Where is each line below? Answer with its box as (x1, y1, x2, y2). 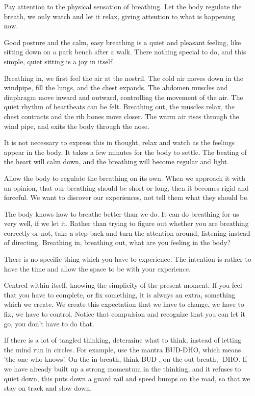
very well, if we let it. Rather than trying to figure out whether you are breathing (4, 218, 249, 228)
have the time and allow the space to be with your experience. (4, 263, 191, 273)
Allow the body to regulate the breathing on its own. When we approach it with (4, 173, 246, 183)
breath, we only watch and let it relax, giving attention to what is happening (4, 11, 235, 21)
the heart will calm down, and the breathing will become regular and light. (4, 156, 229, 167)
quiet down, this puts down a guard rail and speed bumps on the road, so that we (4, 373, 250, 383)
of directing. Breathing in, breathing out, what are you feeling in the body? (4, 237, 231, 247)
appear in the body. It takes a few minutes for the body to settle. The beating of (4, 147, 247, 157)
